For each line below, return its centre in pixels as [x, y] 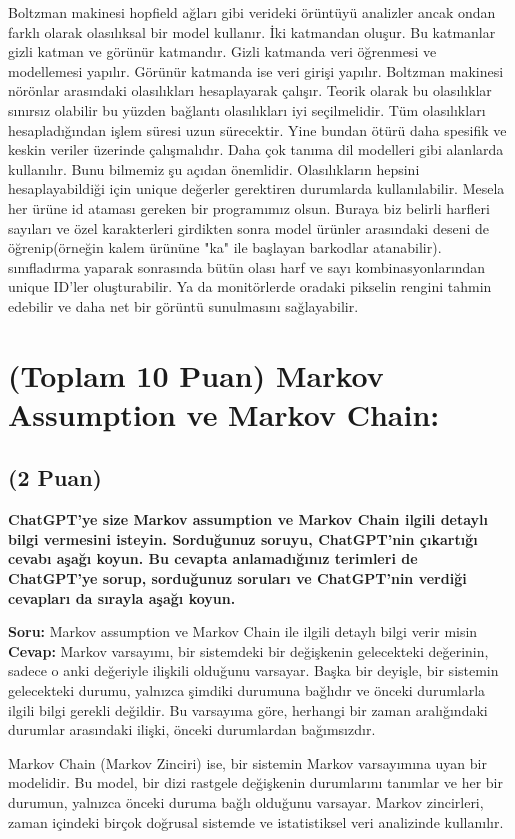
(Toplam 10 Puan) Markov [196, 374]
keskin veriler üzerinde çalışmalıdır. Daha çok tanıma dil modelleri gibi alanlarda [256, 149]
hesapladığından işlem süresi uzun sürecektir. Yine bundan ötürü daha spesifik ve [257, 129]
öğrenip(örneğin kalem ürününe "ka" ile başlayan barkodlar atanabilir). [225, 247]
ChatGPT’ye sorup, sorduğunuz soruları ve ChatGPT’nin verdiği [237, 578]
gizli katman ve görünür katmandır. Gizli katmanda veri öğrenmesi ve [222, 51]
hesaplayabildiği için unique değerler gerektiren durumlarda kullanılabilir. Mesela [256, 188]
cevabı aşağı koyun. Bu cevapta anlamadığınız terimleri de [213, 558]
